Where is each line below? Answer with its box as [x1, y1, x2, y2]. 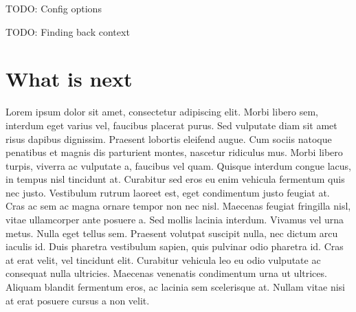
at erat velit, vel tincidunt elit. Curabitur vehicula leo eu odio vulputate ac [5, 252, 321, 267]
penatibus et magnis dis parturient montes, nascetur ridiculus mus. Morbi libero [5, 145, 343, 159]
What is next [5, 65, 133, 93]
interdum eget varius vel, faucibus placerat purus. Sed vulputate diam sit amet [5, 118, 337, 132]
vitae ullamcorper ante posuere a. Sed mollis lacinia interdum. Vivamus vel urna [5, 212, 344, 227]
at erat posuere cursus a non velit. [5, 293, 150, 307]
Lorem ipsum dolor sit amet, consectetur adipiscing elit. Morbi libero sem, [5, 104, 318, 119]
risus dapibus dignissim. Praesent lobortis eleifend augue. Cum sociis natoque [5, 131, 332, 146]
